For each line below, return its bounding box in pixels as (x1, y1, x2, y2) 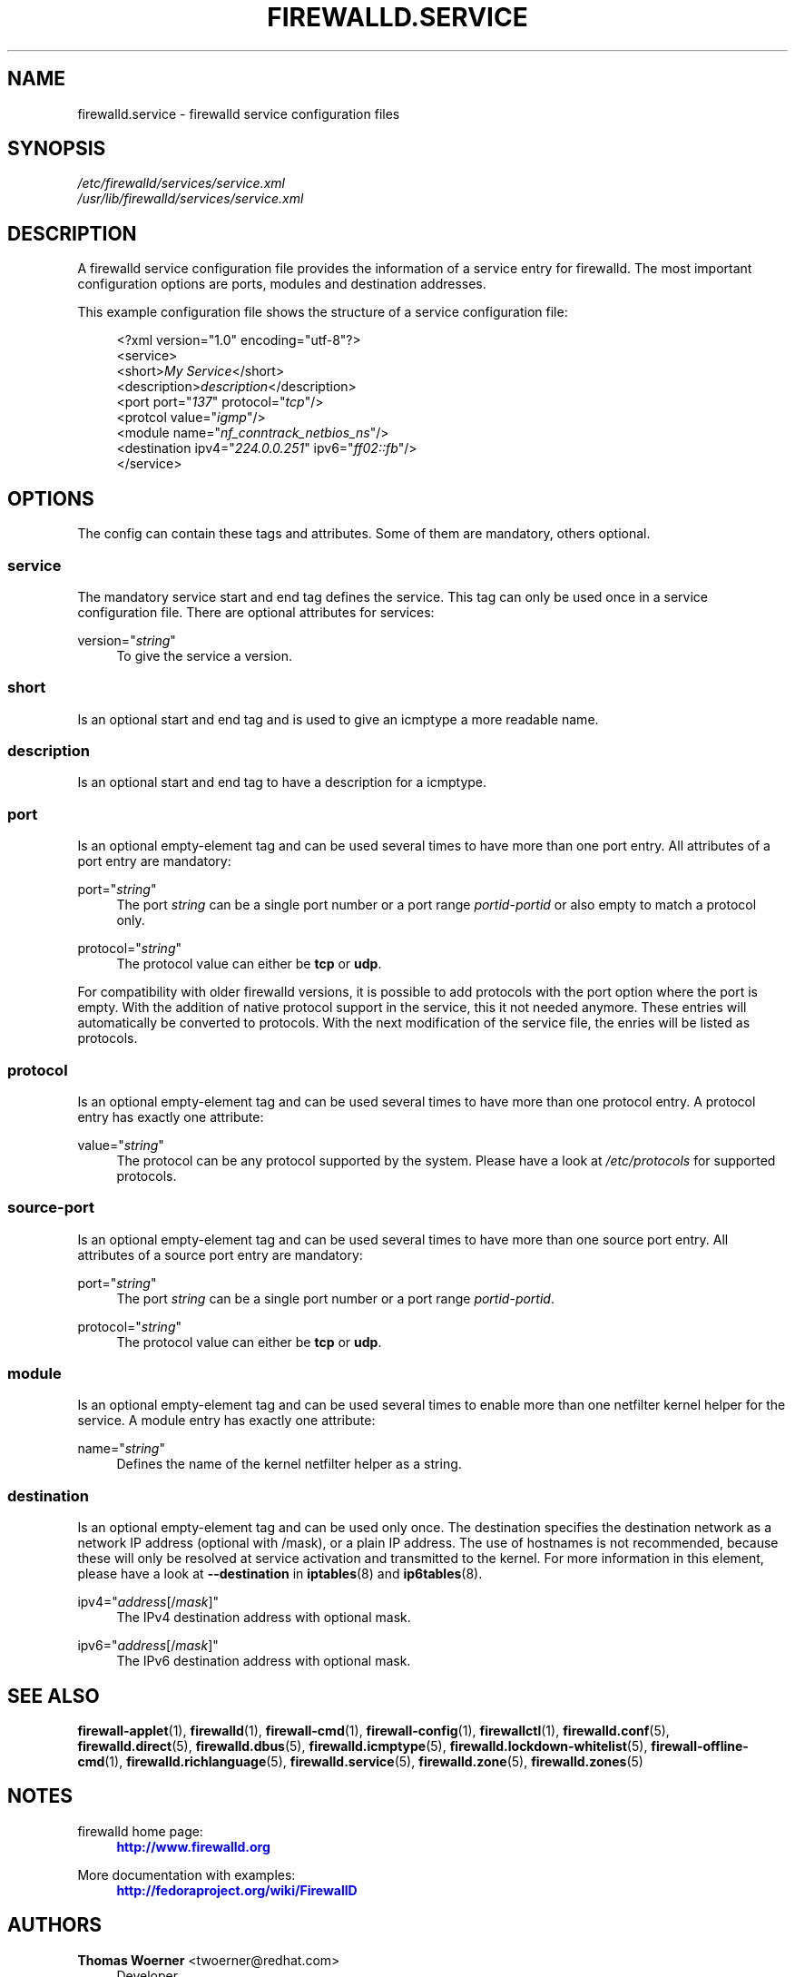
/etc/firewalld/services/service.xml (77, 175, 285, 192)
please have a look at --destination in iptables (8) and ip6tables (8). (77, 1566, 483, 1582)
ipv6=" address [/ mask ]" (77, 1638, 219, 1654)
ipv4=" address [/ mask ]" (77, 1594, 220, 1610)
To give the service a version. (116, 647, 292, 664)
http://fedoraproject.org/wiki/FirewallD (116, 1882, 358, 1898)
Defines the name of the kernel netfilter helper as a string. (116, 1456, 462, 1472)
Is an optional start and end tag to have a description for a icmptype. (77, 774, 487, 791)
